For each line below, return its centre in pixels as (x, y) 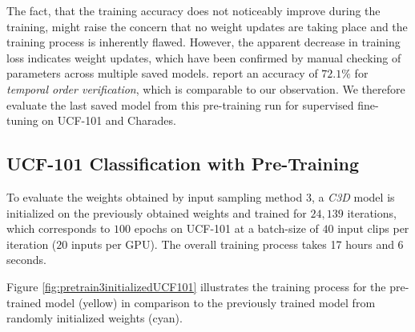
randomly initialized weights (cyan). (95, 318)
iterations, (372, 212)
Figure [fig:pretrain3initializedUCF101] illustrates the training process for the (196, 286)
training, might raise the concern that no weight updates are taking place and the (207, 26)
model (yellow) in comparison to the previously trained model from (210, 302)
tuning (22, 120)
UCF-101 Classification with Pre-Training (183, 164)
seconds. (26, 260)
